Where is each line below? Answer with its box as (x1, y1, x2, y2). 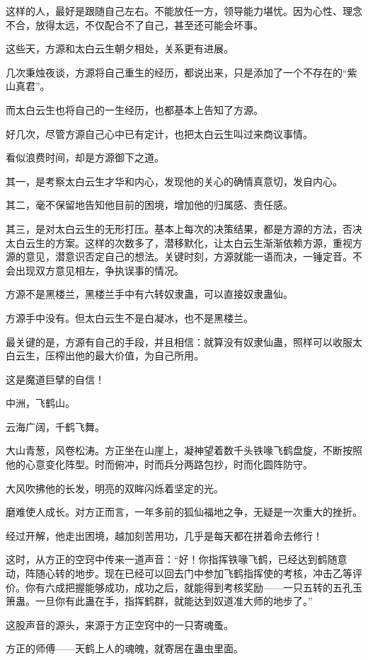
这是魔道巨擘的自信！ (6, 371, 105, 386)
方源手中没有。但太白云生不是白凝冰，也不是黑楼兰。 (6, 310, 253, 325)
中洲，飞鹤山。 (6, 395, 75, 410)
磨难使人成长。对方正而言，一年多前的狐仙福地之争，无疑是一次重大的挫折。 (6, 504, 362, 519)
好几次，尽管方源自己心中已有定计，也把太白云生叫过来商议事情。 (6, 126, 313, 141)
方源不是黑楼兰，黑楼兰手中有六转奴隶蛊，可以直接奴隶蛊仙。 (6, 286, 293, 301)
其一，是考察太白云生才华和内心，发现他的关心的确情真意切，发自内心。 (6, 173, 343, 188)
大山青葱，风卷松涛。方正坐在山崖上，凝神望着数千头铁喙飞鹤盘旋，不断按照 (6, 443, 362, 458)
